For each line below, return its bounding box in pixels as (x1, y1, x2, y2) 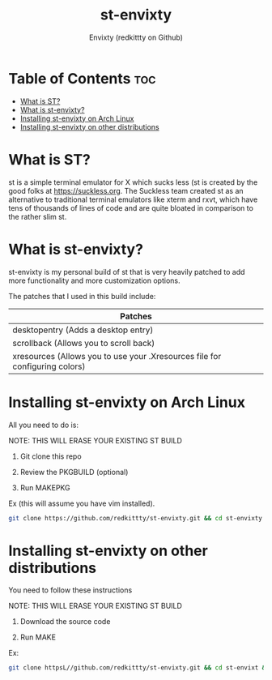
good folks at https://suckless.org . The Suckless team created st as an (8, 186, 244, 195)
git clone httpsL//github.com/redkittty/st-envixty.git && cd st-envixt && (8, 664, 270, 672)
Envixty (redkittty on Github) (88, 32, 184, 42)
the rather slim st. (8, 212, 67, 221)
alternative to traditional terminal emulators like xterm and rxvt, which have (8, 195, 258, 204)
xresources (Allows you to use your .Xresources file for (12, 350, 222, 361)
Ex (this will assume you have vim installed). (8, 498, 155, 508)
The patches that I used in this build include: (8, 291, 156, 301)
